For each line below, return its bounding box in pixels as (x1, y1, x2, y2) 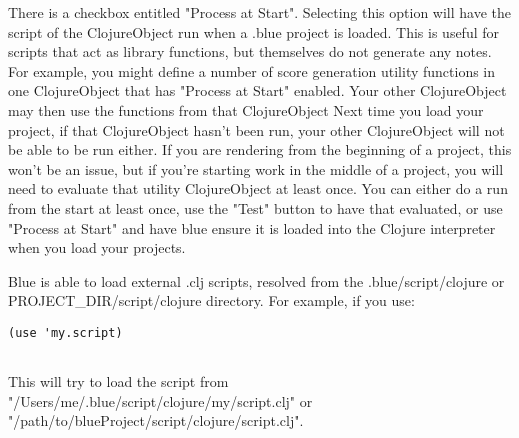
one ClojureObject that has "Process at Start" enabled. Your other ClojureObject (8, 80, 507, 101)
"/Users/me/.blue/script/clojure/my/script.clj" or (8, 390, 313, 411)
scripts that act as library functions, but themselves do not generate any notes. (8, 41, 492, 62)
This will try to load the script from (8, 371, 229, 392)
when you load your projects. (8, 237, 186, 258)
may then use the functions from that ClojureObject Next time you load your (8, 99, 484, 120)
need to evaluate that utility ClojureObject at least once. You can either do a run (8, 178, 508, 199)
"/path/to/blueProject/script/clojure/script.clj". (8, 410, 304, 431)
